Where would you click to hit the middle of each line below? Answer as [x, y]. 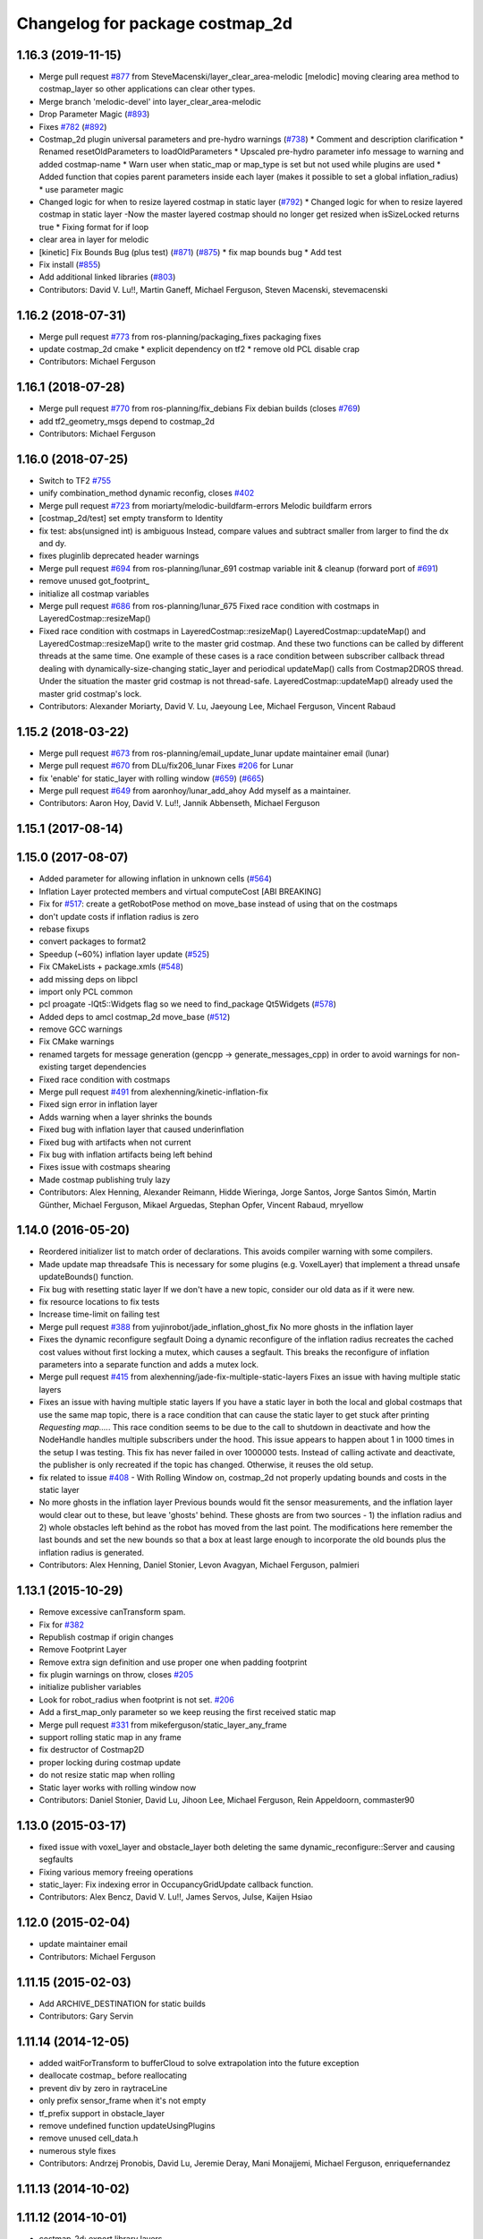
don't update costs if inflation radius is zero [119, 916]
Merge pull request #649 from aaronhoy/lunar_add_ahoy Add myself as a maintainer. [195, 791]
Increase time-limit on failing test [99, 1314]
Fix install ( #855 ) [70, 264]
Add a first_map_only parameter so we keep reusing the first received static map [187, 1712]
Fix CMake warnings [77, 1042]
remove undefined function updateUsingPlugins [127, 2125]
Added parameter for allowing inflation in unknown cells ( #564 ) [156, 879]
